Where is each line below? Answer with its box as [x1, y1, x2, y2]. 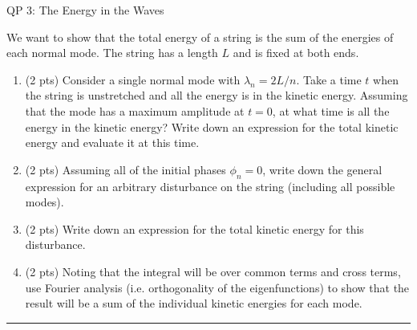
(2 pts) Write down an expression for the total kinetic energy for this [25, 220, 364, 237]
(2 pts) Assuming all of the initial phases [25, 161, 226, 177]
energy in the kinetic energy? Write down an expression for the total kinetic [25, 118, 399, 135]
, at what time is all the [272, 102, 390, 119]
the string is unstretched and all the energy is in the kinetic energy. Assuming [25, 87, 408, 104]
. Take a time [296, 71, 362, 88]
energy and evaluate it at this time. [25, 134, 200, 151]
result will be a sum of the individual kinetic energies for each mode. [25, 295, 362, 312]
